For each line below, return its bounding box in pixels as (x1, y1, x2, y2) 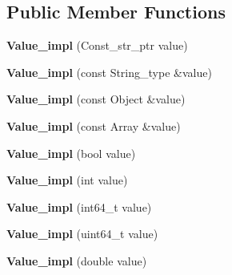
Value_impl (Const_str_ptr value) (6, 37, 188, 54)
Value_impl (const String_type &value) (6, 63, 212, 80)
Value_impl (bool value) (6, 144, 136, 161)
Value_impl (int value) (6, 172, 128, 188)
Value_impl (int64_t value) (6, 198, 152, 215)
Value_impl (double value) (6, 252, 147, 269)
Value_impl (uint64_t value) (6, 225, 158, 242)
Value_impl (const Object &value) (6, 91, 186, 107)
